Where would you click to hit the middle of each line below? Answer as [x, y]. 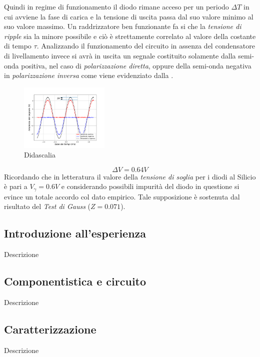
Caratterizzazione [50, 329]
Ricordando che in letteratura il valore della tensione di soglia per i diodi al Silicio [130, 176]
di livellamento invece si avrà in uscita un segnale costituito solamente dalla [120, 55]
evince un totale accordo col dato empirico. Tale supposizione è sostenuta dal [122, 196]
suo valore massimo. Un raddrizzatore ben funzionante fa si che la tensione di [123, 26]
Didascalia [40, 155]
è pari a [16, 186]
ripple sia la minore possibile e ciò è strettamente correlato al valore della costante [130, 36]
